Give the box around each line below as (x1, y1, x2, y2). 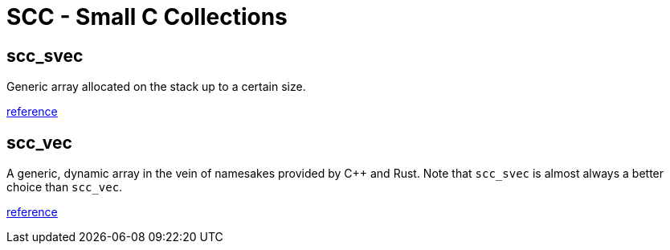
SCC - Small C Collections (6, 3, 288, 31)
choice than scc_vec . (6, 180, 123, 195)
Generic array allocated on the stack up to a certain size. (6, 80, 306, 94)
